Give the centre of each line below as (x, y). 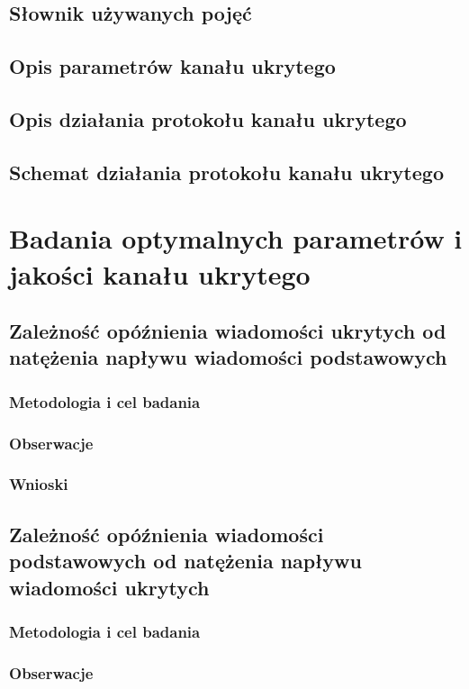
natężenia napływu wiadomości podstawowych (228, 357)
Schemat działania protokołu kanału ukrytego (226, 172)
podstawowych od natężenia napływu (185, 561)
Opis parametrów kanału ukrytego (172, 66)
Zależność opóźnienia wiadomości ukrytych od (228, 331)
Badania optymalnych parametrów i (236, 238)
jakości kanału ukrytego (160, 273)
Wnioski (39, 484)
